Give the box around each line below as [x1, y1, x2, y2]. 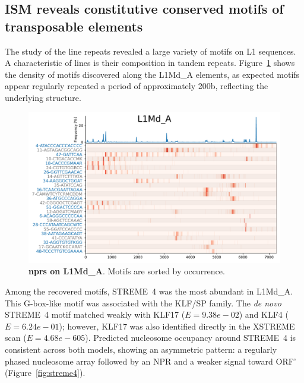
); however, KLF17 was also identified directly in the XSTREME [59, 319, 295, 332]
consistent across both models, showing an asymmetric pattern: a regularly [5, 343, 277, 355]
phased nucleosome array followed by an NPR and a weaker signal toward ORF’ [5, 354, 296, 367]
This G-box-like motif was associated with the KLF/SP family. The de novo [5, 296, 281, 309]
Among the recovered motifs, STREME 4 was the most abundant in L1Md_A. [5, 284, 293, 297]
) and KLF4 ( [239, 308, 289, 321]
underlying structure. [5, 91, 81, 103]
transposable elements [5, 17, 143, 35]
